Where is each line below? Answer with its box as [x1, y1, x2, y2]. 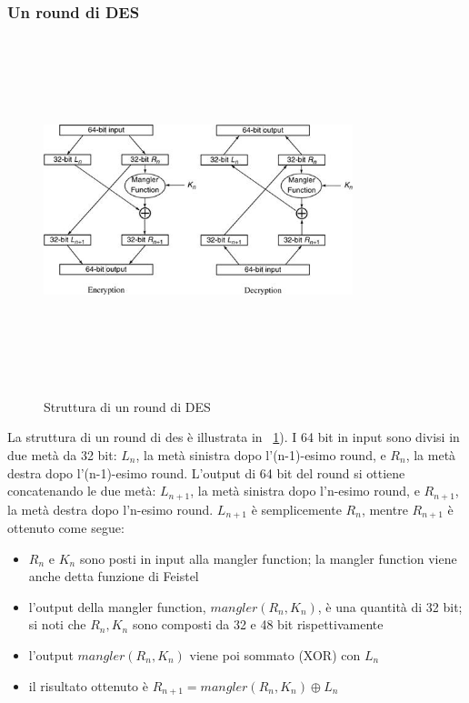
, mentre [361, 499, 408, 518]
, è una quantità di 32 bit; [317, 597, 463, 616]
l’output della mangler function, [28, 597, 206, 616]
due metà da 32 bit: [7, 445, 117, 464]
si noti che [28, 615, 86, 634]
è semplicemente [251, 499, 342, 518]
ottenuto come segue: [7, 518, 125, 537]
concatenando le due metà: [7, 481, 156, 500]
